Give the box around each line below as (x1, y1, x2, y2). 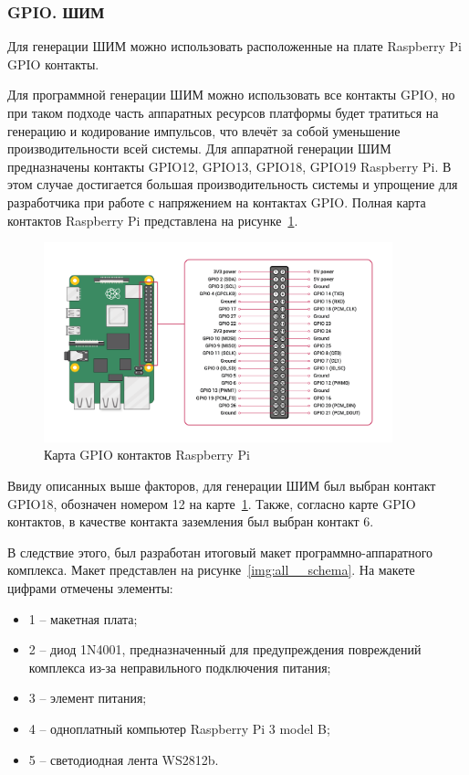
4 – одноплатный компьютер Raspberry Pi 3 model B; (28, 719, 330, 738)
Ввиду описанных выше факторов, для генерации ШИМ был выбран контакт (7, 476, 436, 495)
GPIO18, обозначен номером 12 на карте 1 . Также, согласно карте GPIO (7, 494, 416, 513)
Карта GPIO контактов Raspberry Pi (44, 445, 250, 464)
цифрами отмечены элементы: (7, 579, 173, 598)
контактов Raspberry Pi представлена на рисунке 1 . (7, 210, 298, 229)
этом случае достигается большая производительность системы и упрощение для (7, 175, 458, 194)
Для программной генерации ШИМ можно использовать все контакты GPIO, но (7, 85, 455, 104)
